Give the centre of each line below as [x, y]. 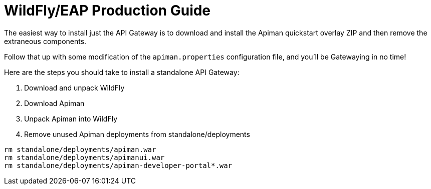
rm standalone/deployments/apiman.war [80, 149]
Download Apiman [54, 103]
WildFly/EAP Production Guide [107, 10]
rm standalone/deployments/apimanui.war [84, 157]
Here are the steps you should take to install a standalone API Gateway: [122, 72]
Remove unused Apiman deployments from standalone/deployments [137, 134]
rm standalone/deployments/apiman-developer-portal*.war [118, 165]
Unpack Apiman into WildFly [71, 118]
